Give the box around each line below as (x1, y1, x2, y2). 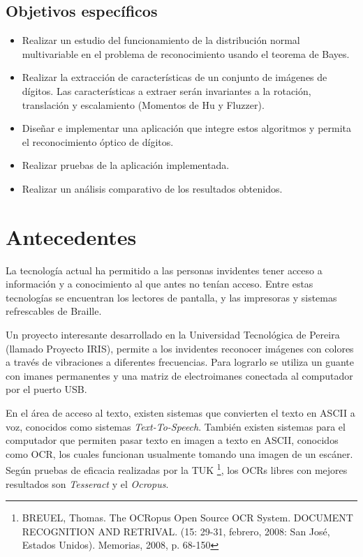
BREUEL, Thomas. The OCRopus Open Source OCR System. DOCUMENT (22, 510, 353, 525)
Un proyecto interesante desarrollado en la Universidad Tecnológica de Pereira (6, 327, 340, 342)
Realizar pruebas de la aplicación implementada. (22, 158, 230, 172)
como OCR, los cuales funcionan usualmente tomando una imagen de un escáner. (6, 446, 353, 461)
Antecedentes (6, 222, 137, 251)
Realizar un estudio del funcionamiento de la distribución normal (22, 33, 300, 47)
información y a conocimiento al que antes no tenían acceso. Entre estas (6, 276, 313, 291)
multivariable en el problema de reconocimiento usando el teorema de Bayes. (22, 46, 350, 61)
